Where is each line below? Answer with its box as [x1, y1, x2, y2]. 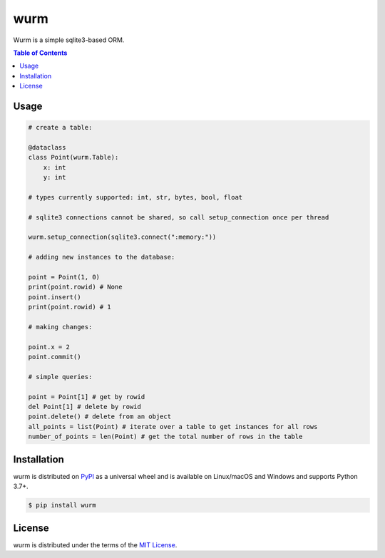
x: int [43, 163, 66, 171]
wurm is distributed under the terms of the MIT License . [13, 540, 178, 549]
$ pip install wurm [28, 501, 96, 510]
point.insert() [28, 293, 81, 301]
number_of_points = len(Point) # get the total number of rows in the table [28, 433, 303, 441]
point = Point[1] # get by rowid [28, 393, 145, 401]
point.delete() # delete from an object [28, 413, 171, 420]
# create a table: [28, 123, 93, 132]
